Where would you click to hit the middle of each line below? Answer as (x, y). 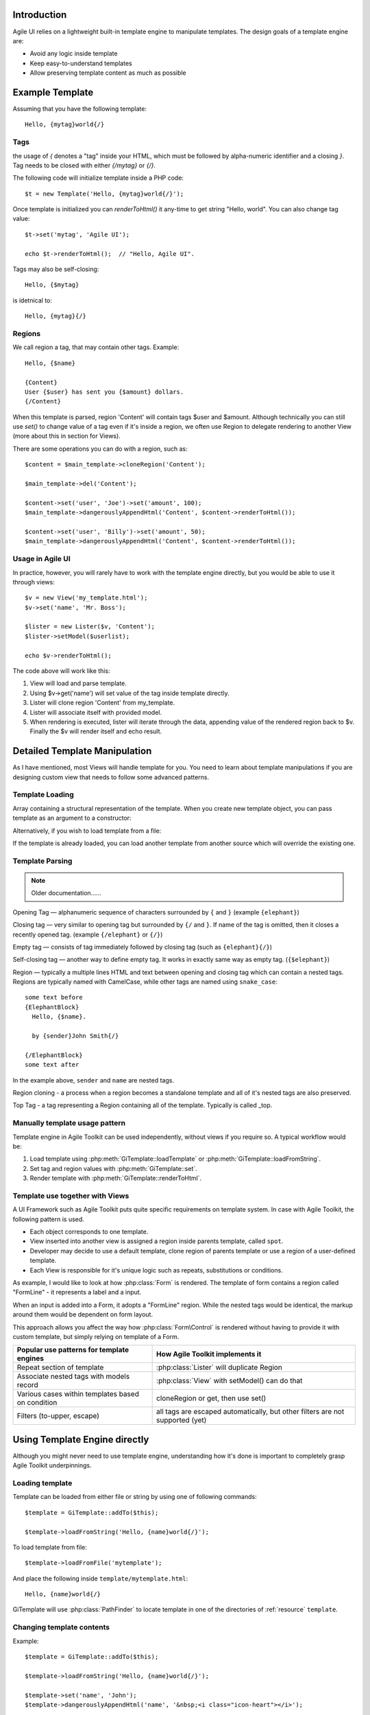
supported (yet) (182, 1420)
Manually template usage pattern (69, 1123)
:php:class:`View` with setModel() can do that (230, 1381)
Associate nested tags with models (73, 1377)
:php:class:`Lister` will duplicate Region (219, 1367)
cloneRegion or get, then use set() (211, 1398)
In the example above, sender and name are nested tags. (94, 1080)
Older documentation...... (66, 893)
